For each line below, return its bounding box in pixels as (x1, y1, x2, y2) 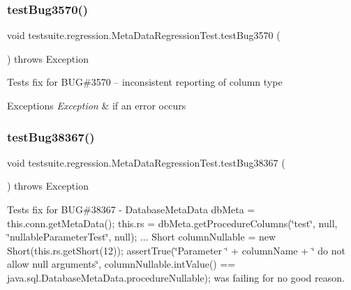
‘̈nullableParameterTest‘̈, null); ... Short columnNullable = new (7, 229, 276, 244)
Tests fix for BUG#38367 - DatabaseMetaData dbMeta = (7, 202, 255, 216)
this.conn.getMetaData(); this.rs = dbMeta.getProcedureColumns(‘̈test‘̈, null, (7, 215, 338, 230)
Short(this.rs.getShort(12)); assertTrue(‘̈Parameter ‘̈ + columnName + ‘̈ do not (7, 243, 345, 257)
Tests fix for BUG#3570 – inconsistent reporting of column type (7, 75, 283, 89)
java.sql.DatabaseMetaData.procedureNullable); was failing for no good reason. (7, 270, 345, 284)
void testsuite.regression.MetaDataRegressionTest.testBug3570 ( (7, 28, 281, 43)
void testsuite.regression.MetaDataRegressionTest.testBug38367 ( (7, 155, 285, 169)
